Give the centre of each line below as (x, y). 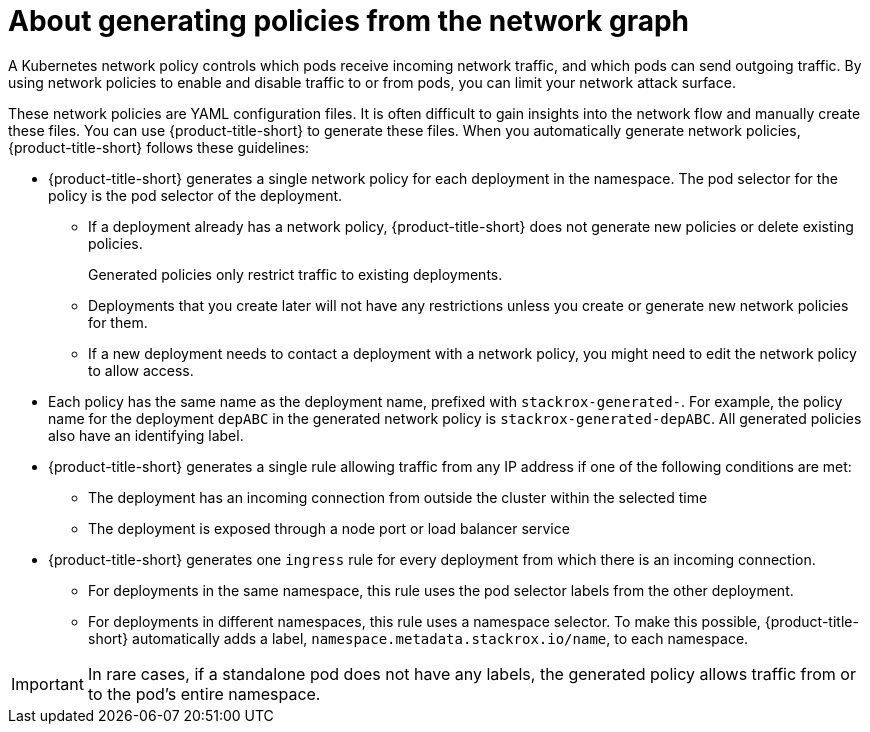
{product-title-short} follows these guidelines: (159, 147)
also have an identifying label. (146, 435)
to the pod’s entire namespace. (204, 693)
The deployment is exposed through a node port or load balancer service (329, 528)
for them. (118, 322)
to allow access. (141, 370)
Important (47, 683)
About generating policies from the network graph (349, 21)
